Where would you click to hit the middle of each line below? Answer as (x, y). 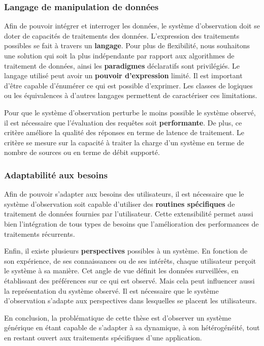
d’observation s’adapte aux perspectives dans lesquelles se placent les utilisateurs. (130, 301)
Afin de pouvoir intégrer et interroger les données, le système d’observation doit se (132, 26)
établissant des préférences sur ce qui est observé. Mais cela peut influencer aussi (129, 280)
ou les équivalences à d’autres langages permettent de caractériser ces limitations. (131, 95)
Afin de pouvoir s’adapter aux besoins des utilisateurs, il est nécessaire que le (124, 194)
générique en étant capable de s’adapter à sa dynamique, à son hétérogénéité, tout (132, 327)
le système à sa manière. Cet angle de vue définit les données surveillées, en (121, 271)
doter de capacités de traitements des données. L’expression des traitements (122, 35)
